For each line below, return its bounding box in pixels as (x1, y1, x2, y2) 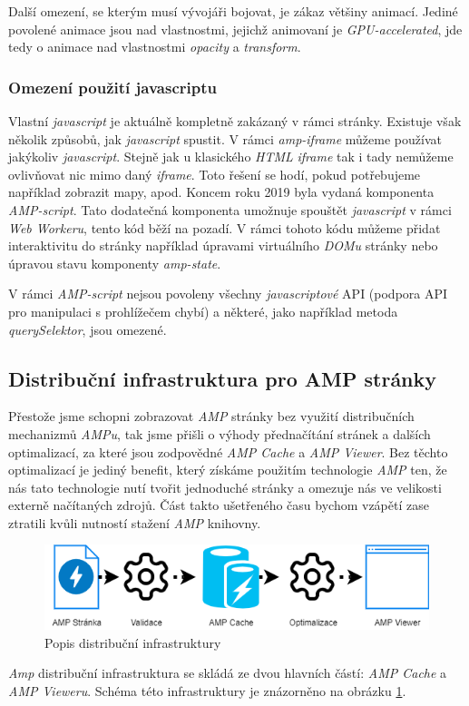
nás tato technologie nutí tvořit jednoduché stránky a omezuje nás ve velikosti (8, 477, 442, 496)
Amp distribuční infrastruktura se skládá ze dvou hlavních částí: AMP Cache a (8, 663, 447, 682)
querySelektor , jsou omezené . (8, 319, 167, 338)
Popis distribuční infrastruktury (44, 632, 221, 652)
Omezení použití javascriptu (8, 75, 217, 98)
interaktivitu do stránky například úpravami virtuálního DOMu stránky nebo (8, 236, 438, 255)
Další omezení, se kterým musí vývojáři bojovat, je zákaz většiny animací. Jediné (8, 2, 458, 20)
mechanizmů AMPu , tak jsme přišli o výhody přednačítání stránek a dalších (8, 424, 431, 443)
